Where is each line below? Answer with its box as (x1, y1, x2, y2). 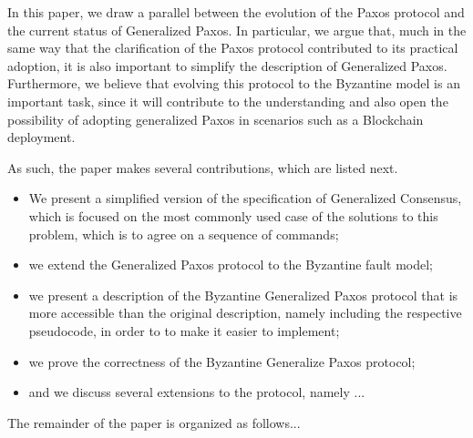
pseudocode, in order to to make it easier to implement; (28, 321, 340, 340)
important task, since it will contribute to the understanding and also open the (7, 91, 448, 110)
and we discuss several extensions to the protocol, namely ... (28, 382, 365, 402)
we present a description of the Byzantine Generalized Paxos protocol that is (28, 285, 458, 304)
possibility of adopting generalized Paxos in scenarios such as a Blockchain (7, 109, 424, 128)
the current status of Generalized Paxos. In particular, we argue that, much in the (7, 20, 467, 39)
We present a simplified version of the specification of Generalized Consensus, (28, 188, 462, 208)
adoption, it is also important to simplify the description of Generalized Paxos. (7, 56, 447, 75)
